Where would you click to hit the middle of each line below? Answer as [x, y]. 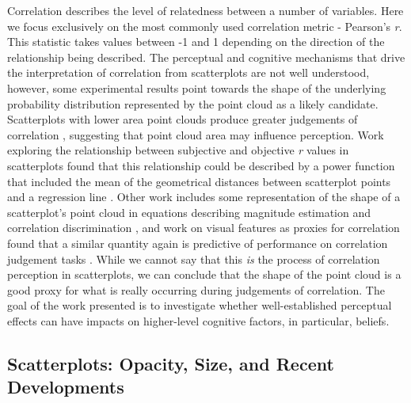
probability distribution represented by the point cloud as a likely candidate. [193, 103]
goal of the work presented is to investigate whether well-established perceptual [200, 305]
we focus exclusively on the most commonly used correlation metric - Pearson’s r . [205, 26]
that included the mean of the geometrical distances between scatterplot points [199, 181]
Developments [66, 387]
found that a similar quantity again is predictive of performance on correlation [198, 243]
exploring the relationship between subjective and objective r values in [178, 150]
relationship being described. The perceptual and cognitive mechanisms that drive [206, 57]
